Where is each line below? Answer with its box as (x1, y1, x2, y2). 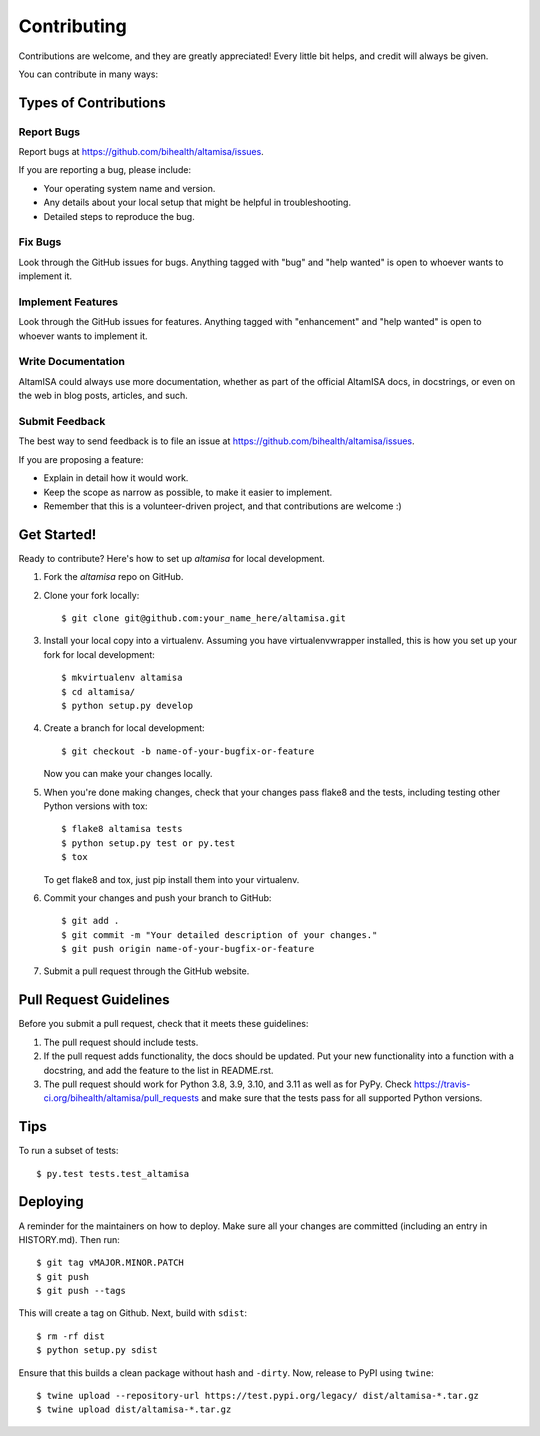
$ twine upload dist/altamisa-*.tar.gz (36, 1404, 232, 1415)
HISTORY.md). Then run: (18, 1233, 120, 1245)
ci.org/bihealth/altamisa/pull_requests (43, 1092, 200, 1104)
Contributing (18, 15, 127, 37)
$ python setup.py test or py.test (61, 837, 236, 849)
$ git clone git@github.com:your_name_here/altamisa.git (61, 613, 347, 624)
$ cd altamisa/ (61, 686, 136, 697)
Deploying (18, 1193, 84, 1210)
